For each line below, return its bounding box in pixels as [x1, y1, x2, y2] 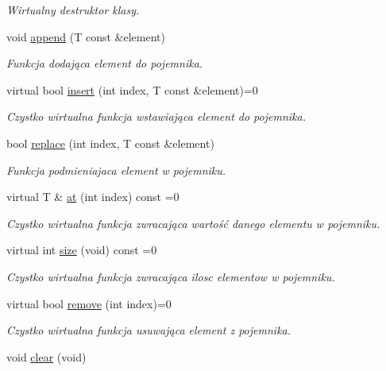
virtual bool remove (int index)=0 [6, 295, 172, 311]
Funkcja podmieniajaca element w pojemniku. [6, 161, 226, 178]
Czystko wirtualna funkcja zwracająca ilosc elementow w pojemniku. [6, 268, 335, 284]
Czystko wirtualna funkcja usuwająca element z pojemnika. [6, 322, 291, 338]
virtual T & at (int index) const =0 [6, 188, 179, 205]
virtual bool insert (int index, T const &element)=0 [6, 81, 258, 98]
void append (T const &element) [6, 28, 165, 44]
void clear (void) [6, 348, 87, 365]
